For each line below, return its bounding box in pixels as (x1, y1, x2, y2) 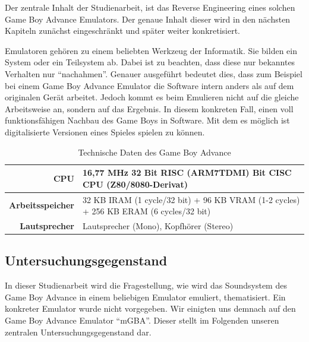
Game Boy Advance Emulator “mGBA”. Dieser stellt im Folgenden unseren (5, 314, 279, 327)
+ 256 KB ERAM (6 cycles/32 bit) (82, 205, 211, 217)
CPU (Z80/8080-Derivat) (82, 178, 188, 190)
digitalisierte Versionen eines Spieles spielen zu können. (5, 125, 205, 138)
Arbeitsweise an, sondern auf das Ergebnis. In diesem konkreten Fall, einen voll (5, 102, 294, 115)
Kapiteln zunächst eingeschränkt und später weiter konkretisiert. (5, 24, 241, 37)
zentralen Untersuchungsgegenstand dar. (5, 325, 152, 338)
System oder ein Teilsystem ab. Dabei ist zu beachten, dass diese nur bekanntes (5, 56, 295, 68)
